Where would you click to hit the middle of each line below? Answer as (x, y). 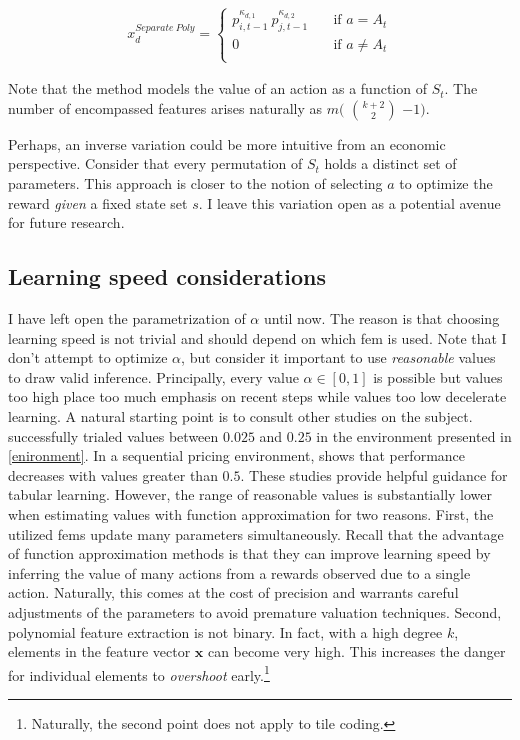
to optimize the (446, 183)
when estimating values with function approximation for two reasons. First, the (251, 513)
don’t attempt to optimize (88, 357)
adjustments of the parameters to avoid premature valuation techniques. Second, (255, 611)
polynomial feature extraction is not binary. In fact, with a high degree (225, 631)
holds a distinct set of (390, 163)
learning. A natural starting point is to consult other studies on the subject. (240, 416)
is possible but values (438, 376)
